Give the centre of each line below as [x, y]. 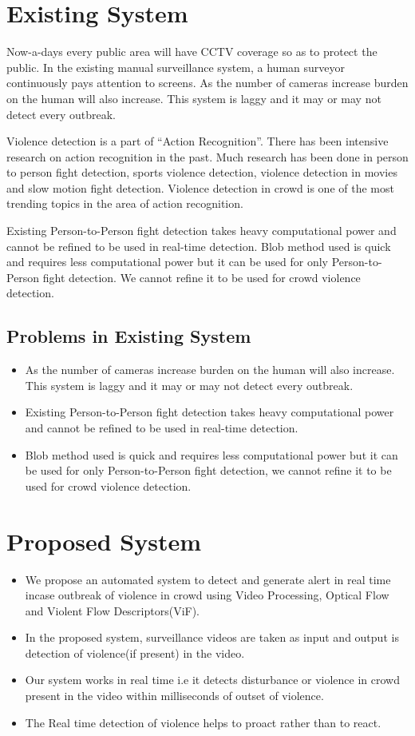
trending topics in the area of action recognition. [125, 203]
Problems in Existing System [129, 336]
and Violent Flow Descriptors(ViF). [113, 610]
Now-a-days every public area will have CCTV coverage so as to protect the [192, 52]
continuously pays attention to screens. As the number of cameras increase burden [207, 83]
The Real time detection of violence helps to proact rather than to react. [203, 722]
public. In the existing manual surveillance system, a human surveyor [176, 67]
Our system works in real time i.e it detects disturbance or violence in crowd [212, 680]
